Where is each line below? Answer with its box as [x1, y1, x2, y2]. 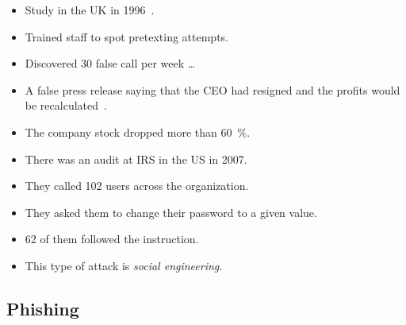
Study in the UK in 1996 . [25, 2, 155, 17]
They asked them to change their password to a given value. [25, 203, 317, 220]
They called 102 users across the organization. [25, 177, 249, 194]
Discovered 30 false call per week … [25, 55, 196, 72]
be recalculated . [25, 97, 107, 114]
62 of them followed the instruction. [25, 230, 199, 247]
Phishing [6, 296, 79, 320]
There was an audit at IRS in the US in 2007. [25, 150, 247, 167]
